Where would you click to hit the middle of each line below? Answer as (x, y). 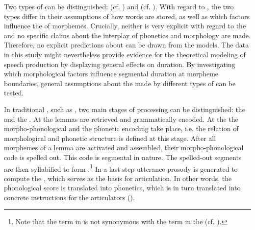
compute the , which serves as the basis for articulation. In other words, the (118, 178)
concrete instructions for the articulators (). (69, 197)
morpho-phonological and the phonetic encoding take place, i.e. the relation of (121, 128)
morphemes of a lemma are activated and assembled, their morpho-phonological (124, 148)
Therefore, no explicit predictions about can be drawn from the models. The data (127, 45)
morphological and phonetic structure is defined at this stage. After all (110, 138)
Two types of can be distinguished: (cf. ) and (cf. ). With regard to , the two (119, 6)
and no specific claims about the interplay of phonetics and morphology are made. (127, 35)
